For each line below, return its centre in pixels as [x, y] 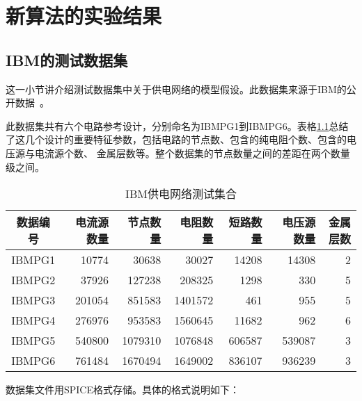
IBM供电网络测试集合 [181, 194]
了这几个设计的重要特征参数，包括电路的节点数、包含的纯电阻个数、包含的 [176, 139]
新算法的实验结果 [84, 16]
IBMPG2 [33, 280]
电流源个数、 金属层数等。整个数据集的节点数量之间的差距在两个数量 [192, 153]
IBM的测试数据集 [67, 59]
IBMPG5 [33, 341]
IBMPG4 [33, 320]
